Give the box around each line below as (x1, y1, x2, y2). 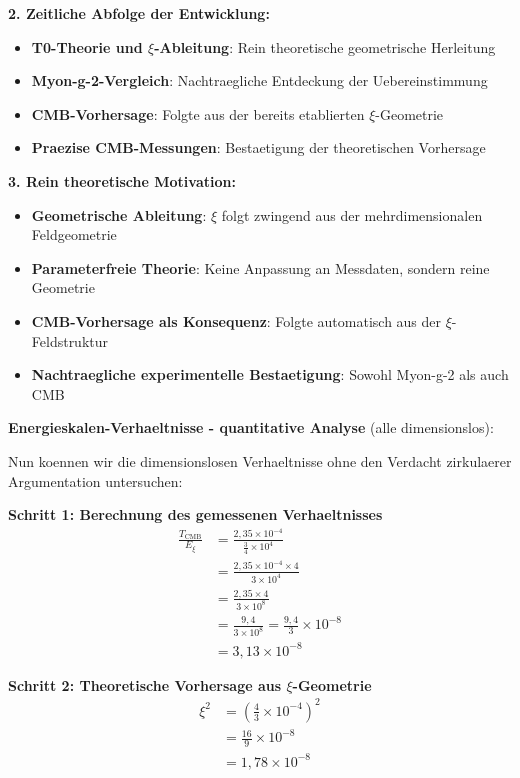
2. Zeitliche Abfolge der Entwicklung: (8, 3, 270, 23)
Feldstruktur (31, 330, 109, 351)
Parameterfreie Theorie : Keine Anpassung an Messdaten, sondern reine (31, 257, 490, 278)
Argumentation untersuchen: (8, 470, 183, 491)
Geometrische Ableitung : (31, 204, 207, 225)
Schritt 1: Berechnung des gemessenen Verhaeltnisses (8, 504, 383, 525)
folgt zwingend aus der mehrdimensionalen (221, 204, 483, 225)
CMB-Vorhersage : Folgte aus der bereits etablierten (31, 103, 365, 124)
